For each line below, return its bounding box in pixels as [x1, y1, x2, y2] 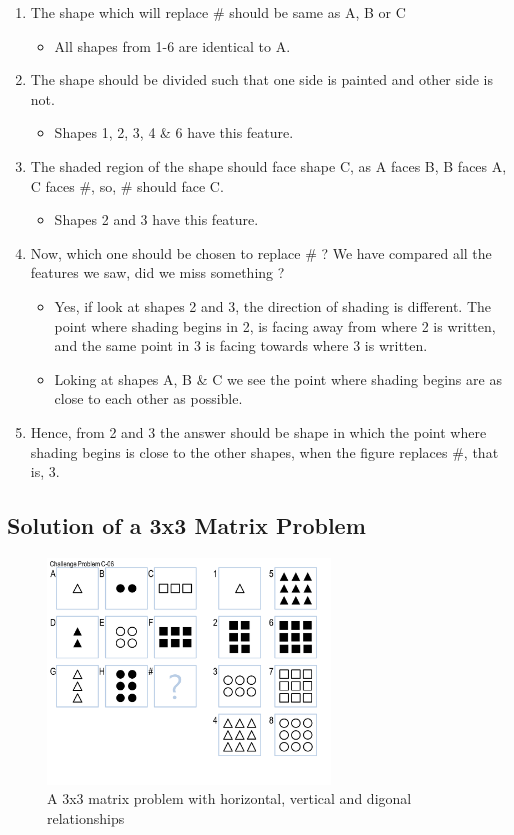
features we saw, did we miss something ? [30, 262, 285, 283]
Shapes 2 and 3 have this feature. [54, 209, 259, 230]
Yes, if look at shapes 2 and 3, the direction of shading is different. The [54, 295, 491, 316]
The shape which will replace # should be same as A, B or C [30, 2, 406, 22]
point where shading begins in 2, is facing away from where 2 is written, [54, 315, 496, 336]
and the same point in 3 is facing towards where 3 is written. [54, 335, 428, 356]
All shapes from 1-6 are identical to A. [54, 35, 291, 56]
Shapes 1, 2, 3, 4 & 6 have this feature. [54, 122, 294, 143]
